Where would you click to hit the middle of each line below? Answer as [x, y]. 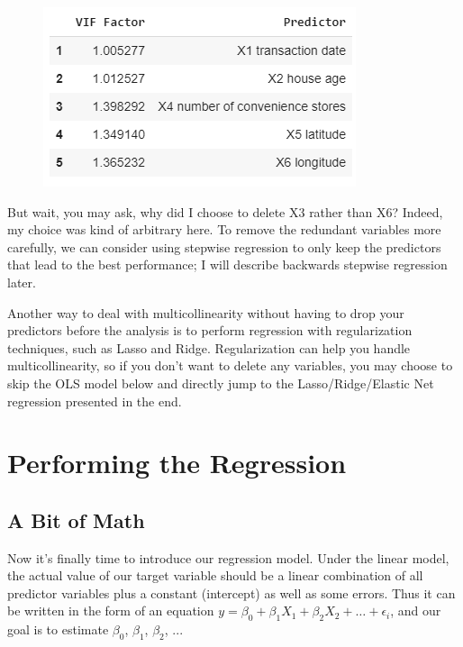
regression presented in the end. [95, 401]
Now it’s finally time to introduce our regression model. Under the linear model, [228, 557]
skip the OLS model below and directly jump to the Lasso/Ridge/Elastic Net [221, 383]
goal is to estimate [58, 629]
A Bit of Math [76, 519]
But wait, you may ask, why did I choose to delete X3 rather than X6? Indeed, [225, 211]
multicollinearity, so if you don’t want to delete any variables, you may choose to [230, 365]
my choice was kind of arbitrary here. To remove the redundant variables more [224, 229]
